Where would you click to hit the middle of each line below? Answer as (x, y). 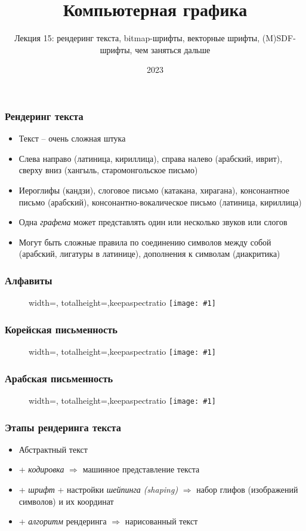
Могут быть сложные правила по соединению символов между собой (145, 242)
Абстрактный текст (53, 449)
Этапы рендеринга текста (63, 427)
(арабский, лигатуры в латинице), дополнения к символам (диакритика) (149, 254)
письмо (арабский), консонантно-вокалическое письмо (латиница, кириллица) (160, 202)
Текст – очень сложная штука (72, 138)
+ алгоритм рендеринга (63, 521)
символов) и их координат (66, 501)
